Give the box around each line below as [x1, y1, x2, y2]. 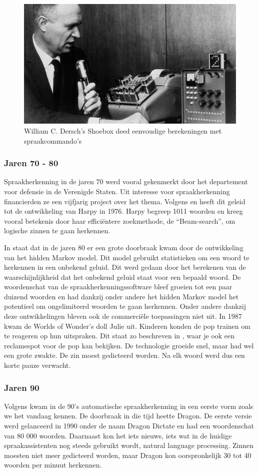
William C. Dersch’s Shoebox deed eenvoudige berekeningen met [24, 125, 222, 136]
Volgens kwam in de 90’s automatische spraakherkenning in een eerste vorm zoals [4, 400, 253, 411]
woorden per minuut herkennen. [4, 459, 102, 470]
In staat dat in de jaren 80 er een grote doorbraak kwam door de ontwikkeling [4, 242, 243, 252]
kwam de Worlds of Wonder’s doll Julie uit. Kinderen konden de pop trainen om [4, 320, 250, 331]
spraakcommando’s [24, 135, 82, 146]
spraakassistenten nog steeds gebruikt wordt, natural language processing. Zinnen [4, 440, 253, 450]
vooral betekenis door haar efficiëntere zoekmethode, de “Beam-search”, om [4, 215, 235, 226]
